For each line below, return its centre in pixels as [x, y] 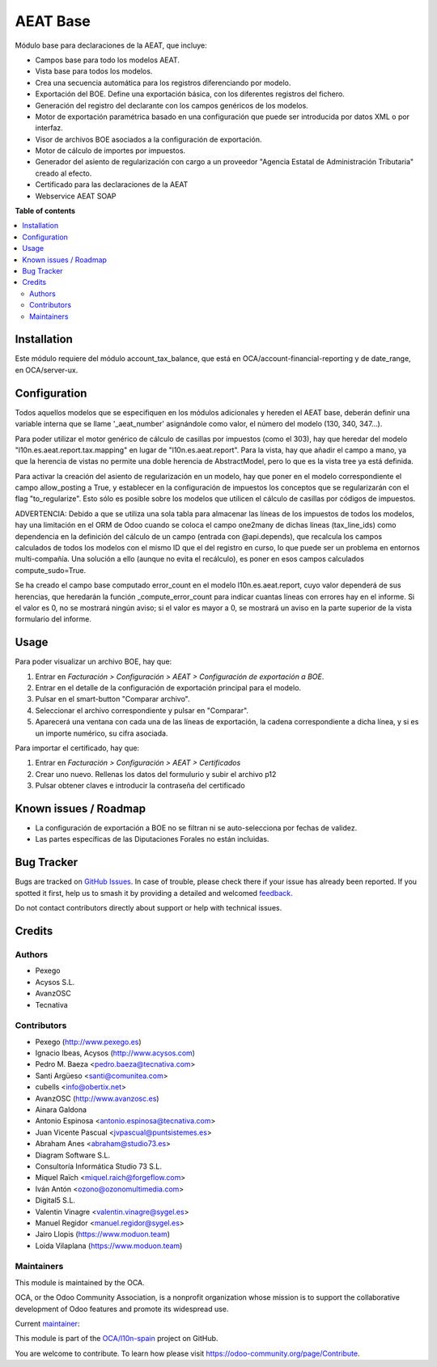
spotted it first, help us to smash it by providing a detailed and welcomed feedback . [154, 893]
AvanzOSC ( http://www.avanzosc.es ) [97, 1098]
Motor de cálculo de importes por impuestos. [110, 151]
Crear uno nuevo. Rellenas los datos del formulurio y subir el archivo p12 [156, 774]
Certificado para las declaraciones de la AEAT [112, 185]
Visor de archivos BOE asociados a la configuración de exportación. [148, 139]
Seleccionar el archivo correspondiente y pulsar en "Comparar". [142, 710]
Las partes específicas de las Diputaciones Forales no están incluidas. [152, 839]
